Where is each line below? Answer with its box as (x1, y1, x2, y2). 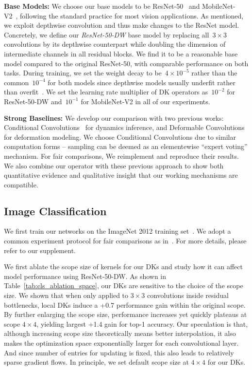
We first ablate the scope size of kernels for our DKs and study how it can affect (4, 261, 243, 272)
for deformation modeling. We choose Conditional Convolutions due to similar (4, 131, 236, 142)
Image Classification (4, 203, 107, 218)
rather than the (191, 68, 237, 78)
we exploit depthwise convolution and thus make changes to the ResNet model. (4, 20, 239, 30)
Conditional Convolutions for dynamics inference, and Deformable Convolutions (4, 122, 245, 132)
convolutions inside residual (147, 290, 229, 300)
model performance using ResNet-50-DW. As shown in (4, 271, 167, 281)
